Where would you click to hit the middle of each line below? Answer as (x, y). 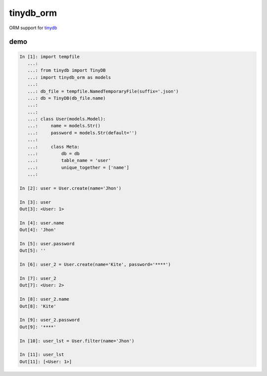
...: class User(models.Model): (67, 119)
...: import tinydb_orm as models (69, 77)
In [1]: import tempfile (50, 56)
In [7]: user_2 (38, 278)
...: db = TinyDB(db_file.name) (67, 98)
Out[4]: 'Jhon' (38, 230)
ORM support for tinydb (33, 28)
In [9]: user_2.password (50, 320)
